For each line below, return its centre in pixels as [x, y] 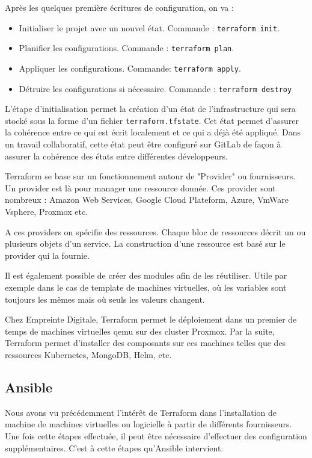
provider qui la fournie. [47, 255]
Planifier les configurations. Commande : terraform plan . [127, 48]
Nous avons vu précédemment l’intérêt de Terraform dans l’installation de [141, 412]
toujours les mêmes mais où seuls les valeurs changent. [105, 299]
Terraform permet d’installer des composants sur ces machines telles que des [145, 343]
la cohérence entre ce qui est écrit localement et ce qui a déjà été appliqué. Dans [153, 132]
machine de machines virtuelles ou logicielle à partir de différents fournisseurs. [148, 424]
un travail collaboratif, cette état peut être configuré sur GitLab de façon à [143, 144]
